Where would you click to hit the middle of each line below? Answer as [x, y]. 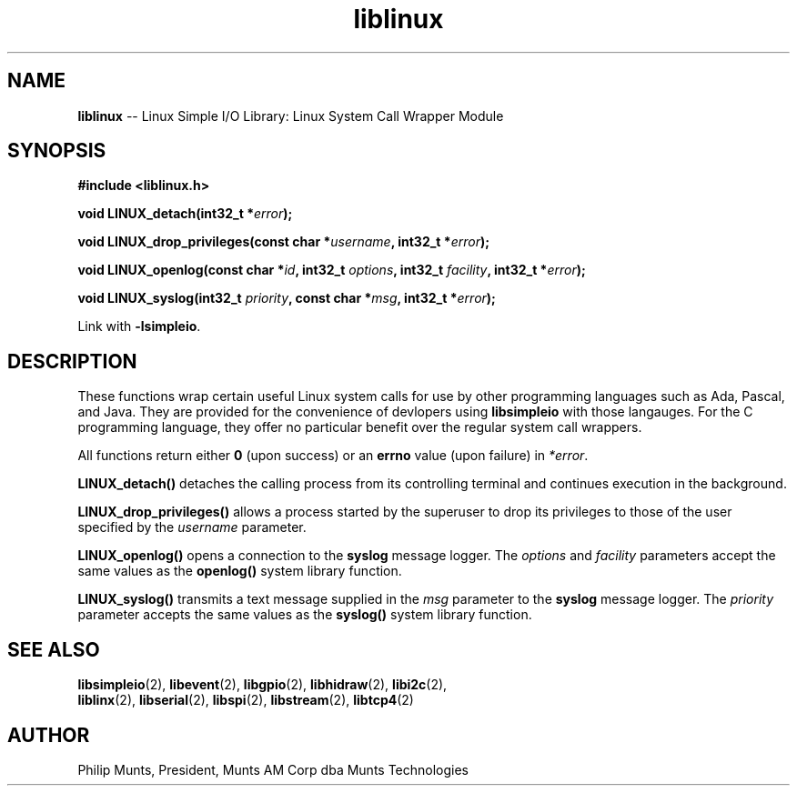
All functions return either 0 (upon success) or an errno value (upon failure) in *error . [333, 456]
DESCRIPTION [72, 361]
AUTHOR [49, 735]
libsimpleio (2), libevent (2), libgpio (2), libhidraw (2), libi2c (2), [262, 685]
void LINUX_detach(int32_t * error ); [185, 214]
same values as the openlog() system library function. [240, 571]
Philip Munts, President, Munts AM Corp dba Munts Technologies [273, 769]
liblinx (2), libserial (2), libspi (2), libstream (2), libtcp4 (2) [246, 700]
